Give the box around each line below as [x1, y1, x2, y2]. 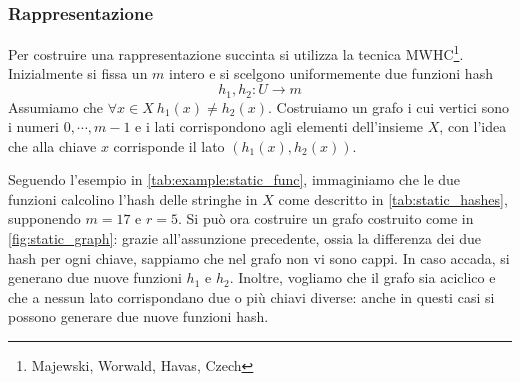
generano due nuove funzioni [8, 267, 182, 288]
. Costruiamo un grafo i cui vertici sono [267, 96, 509, 117]
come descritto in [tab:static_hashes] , [278, 188, 508, 209]
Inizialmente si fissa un [8, 63, 148, 84]
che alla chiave [8, 135, 97, 156]
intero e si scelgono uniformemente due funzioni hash [169, 63, 493, 84]
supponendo [8, 208, 81, 229]
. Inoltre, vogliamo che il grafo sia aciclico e [229, 267, 496, 288]
